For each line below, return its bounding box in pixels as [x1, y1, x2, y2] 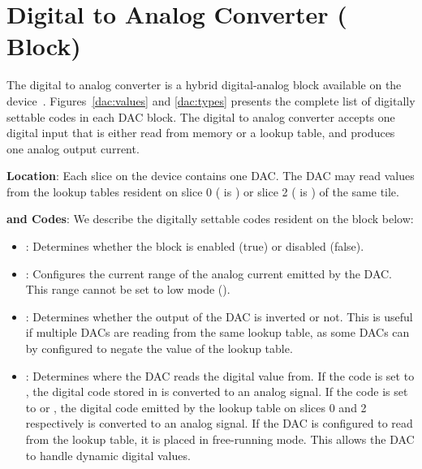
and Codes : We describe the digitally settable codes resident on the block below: [6, 210, 414, 227]
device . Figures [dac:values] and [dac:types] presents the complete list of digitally [6, 92, 416, 109]
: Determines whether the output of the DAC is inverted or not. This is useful [25, 308, 413, 325]
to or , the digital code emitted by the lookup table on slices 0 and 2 [25, 398, 367, 415]
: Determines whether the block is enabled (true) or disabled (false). [25, 238, 364, 255]
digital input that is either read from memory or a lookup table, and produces [6, 124, 395, 141]
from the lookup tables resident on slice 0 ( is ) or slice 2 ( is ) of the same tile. [6, 183, 399, 200]
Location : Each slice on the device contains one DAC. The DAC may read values [6, 167, 415, 184]
